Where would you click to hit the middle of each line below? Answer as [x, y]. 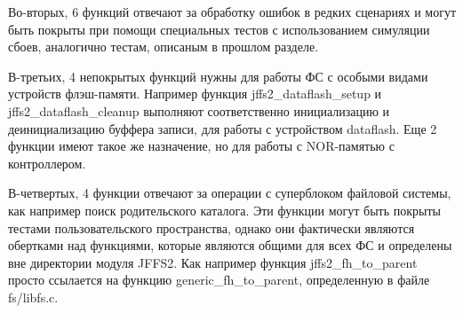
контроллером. [47, 163]
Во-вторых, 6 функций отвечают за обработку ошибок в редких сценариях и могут [232, 12]
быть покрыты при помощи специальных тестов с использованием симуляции [219, 29]
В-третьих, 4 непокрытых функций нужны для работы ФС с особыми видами [218, 76]
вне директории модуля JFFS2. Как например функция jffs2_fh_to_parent [213, 262]
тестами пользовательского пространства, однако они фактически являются [212, 227]
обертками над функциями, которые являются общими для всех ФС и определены [230, 245]
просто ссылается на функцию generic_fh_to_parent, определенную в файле [219, 280]
